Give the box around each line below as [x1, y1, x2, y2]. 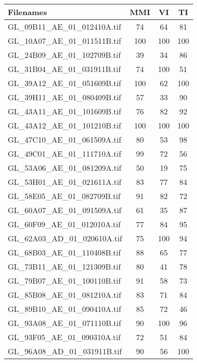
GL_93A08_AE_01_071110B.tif [8, 317, 121, 328]
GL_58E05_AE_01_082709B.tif [8, 190, 121, 201]
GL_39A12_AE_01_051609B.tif [8, 77, 121, 89]
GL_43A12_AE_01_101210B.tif [8, 120, 121, 131]
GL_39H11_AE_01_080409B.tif [8, 91, 121, 103]
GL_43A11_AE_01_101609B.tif [8, 106, 121, 117]
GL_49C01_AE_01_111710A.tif [8, 148, 122, 159]
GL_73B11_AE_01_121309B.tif [8, 261, 121, 272]
